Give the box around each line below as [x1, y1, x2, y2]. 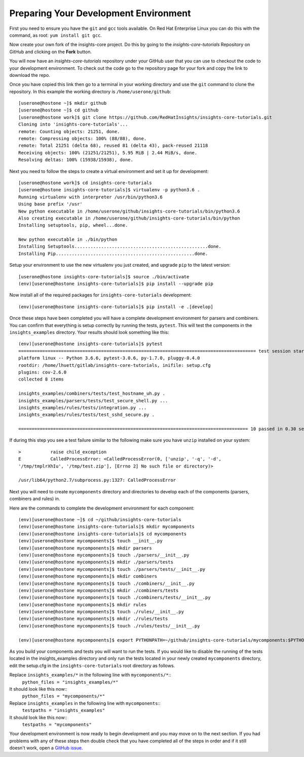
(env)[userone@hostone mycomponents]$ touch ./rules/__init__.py [18, 609, 184, 615]
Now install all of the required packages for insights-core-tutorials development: [9, 292, 192, 298]
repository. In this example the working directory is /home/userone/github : [9, 89, 172, 95]
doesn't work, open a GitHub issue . [9, 745, 83, 751]
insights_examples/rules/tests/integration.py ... [18, 405, 147, 410]
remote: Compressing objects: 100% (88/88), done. [18, 136, 147, 142]
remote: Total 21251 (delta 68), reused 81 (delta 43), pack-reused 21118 [18, 143, 208, 149]
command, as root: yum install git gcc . [9, 32, 102, 38]
